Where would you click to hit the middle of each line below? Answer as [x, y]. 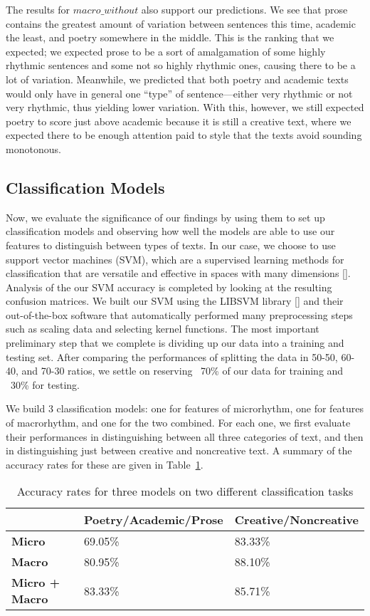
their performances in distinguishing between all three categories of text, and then [185, 436]
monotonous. [33, 148]
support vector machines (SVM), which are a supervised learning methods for [175, 259]
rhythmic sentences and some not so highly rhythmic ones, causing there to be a [181, 65]
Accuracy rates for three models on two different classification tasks [185, 491]
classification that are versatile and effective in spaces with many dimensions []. [178, 273]
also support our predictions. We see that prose [244, 9]
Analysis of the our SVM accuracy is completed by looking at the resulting [169, 287]
